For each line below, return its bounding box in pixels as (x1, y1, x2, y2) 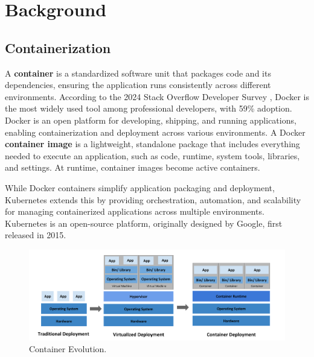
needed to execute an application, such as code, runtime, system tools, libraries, (5, 149, 300, 162)
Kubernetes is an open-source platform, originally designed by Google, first (5, 216, 283, 229)
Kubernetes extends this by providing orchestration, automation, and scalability (5, 193, 301, 206)
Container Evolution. (29, 343, 107, 355)
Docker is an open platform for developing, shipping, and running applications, (5, 113, 296, 126)
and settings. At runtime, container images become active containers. (5, 161, 260, 174)
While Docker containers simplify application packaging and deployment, (5, 181, 275, 194)
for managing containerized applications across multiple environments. (5, 205, 264, 218)
